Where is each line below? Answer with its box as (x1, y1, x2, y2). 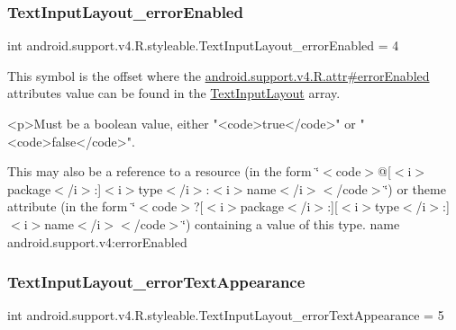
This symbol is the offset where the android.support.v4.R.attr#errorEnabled (7, 66, 430, 85)
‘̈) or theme (384, 179, 446, 198)
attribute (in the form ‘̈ (7, 197, 136, 216)
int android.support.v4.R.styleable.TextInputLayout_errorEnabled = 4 (7, 36, 399, 55)
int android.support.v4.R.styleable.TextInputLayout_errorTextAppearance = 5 (7, 306, 444, 325)
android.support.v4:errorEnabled (7, 232, 187, 251)
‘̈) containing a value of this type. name (182, 214, 400, 233)
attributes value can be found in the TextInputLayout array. (7, 84, 341, 103)
